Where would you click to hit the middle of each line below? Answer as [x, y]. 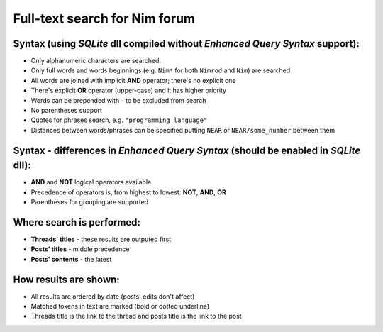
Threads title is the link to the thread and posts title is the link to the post [136, 316]
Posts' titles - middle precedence [80, 249]
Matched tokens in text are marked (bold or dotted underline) [120, 306]
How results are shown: [66, 279]
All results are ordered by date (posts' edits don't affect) [113, 296]
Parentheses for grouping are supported [90, 202]
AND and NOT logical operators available [91, 182]
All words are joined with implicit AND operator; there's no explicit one [134, 80]
